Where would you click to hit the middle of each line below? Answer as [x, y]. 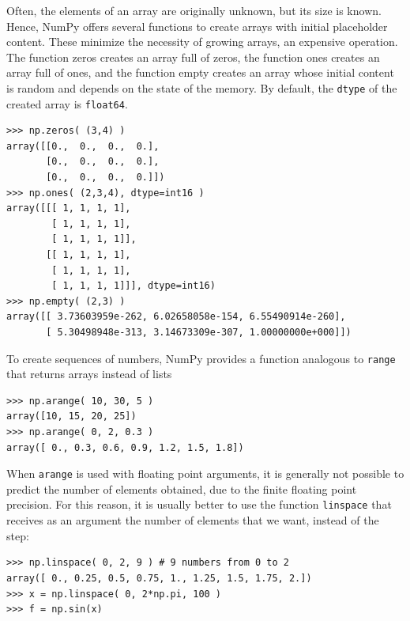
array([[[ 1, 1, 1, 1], [69, 208]
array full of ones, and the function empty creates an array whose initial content [200, 72]
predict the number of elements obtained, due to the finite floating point [182, 488]
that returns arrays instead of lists [89, 374]
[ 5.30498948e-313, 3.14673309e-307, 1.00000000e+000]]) [199, 332]
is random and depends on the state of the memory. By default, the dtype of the [202, 87]
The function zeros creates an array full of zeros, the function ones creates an [193, 57]
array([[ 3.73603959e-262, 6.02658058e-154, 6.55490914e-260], [176, 317]
